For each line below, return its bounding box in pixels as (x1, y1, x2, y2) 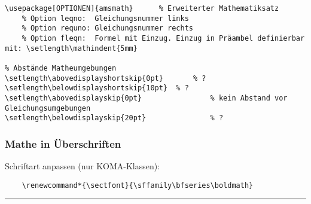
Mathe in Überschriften (5, 136, 121, 151)
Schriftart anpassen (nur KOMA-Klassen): (5, 160, 160, 172)
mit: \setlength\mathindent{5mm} (5, 44, 138, 53)
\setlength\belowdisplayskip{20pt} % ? (5, 114, 224, 123)
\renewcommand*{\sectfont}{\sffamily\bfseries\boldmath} (22, 181, 254, 190)
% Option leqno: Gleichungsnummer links (22, 14, 189, 23)
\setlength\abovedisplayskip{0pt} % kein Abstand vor (5, 93, 288, 102)
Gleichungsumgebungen (5, 103, 91, 112)
